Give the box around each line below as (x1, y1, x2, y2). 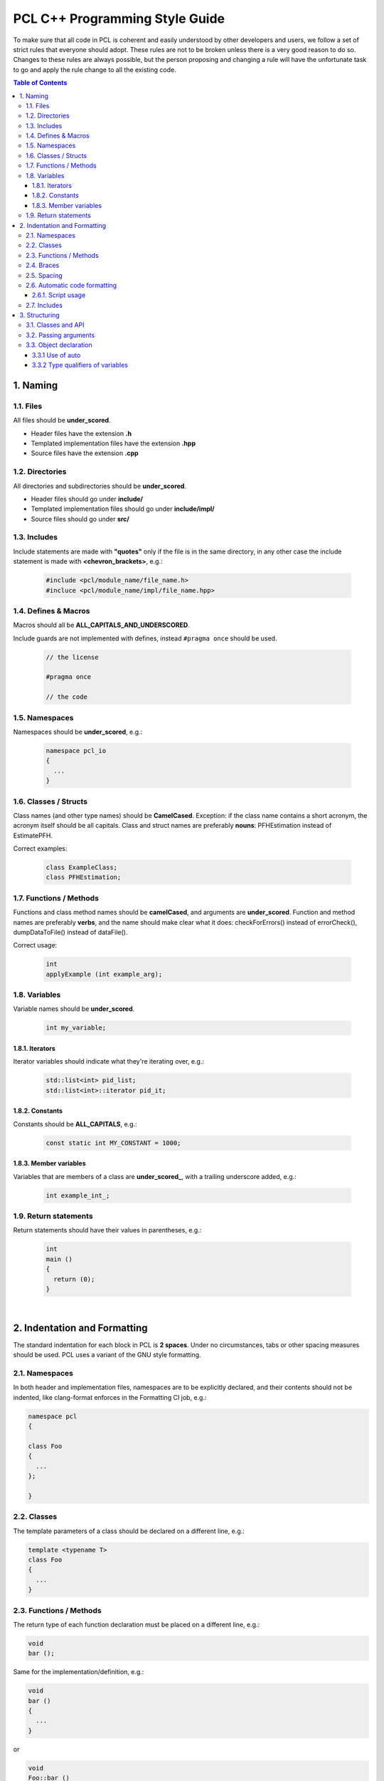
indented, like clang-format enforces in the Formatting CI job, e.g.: (13, 1393, 207, 1401)
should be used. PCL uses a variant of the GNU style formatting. (13, 1351, 202, 1359)
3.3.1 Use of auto (32, 351, 81, 359)
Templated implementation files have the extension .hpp (31, 439, 196, 447)
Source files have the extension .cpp (31, 449, 139, 457)
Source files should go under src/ (31, 514, 129, 523)
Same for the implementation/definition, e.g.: (13, 1668, 144, 1676)
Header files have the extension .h (31, 429, 132, 437)
